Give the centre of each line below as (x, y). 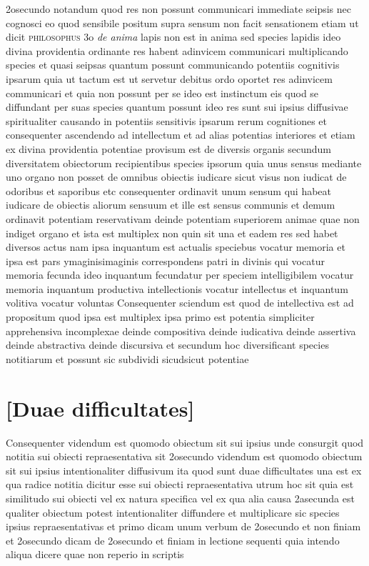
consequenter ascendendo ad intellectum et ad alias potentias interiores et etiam (181, 135)
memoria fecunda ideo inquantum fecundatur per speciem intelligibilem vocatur (180, 275)
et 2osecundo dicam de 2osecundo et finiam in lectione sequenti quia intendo (173, 540)
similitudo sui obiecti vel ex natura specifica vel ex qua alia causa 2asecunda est (180, 498)
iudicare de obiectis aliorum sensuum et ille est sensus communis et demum (171, 205)
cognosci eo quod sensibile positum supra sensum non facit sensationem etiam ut (182, 23)
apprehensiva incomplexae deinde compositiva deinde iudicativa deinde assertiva (181, 331)
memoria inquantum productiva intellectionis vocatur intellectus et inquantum (177, 288)
